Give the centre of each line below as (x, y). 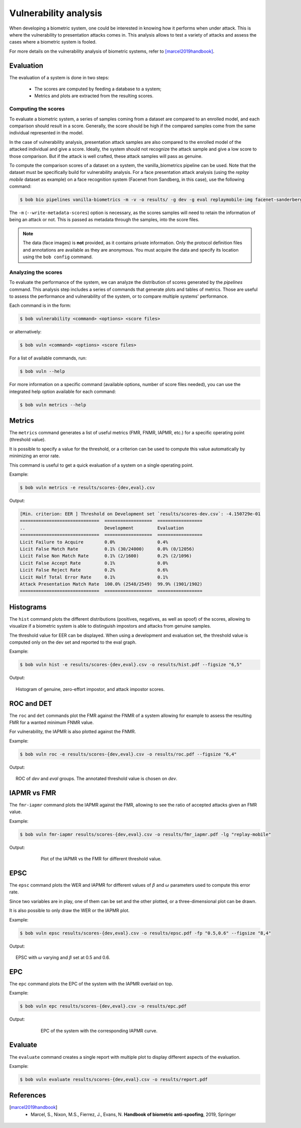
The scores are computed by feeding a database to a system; (98, 89)
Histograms (28, 607)
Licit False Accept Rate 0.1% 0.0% (94, 563)
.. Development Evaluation (102, 528)
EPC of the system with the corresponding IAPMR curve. (99, 1031)
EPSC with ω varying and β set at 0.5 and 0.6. (63, 958)
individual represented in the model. (46, 133)
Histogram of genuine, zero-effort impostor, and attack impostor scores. (90, 689)
